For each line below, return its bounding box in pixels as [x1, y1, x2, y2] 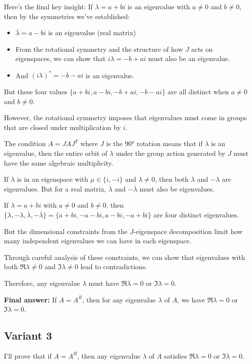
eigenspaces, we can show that [15, 53, 106, 64]
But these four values [4, 86, 67, 97]
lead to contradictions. [80, 261, 147, 272]
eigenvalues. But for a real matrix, [4, 183, 106, 193]
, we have [177, 294, 205, 304]
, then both [155, 174, 189, 184]
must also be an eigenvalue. [148, 53, 230, 64]
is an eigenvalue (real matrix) [48, 27, 136, 38]
